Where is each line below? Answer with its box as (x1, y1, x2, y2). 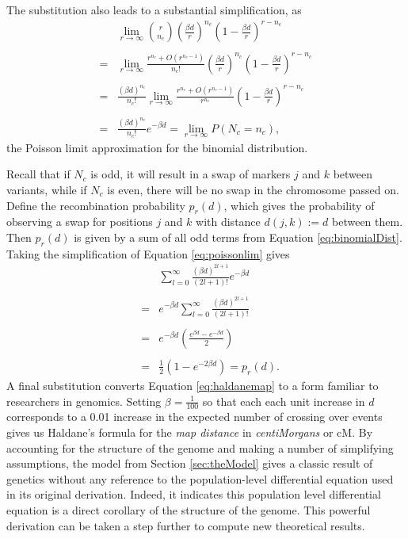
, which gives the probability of (223, 197, 375, 213)
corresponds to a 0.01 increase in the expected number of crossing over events (6, 408, 383, 425)
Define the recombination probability (6, 197, 185, 213)
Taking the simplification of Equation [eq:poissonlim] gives (6, 245, 290, 262)
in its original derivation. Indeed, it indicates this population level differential (6, 486, 381, 503)
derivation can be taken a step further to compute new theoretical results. (6, 517, 365, 533)
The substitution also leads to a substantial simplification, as (6, 2, 302, 17)
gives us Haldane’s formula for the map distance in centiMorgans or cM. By (6, 423, 373, 440)
